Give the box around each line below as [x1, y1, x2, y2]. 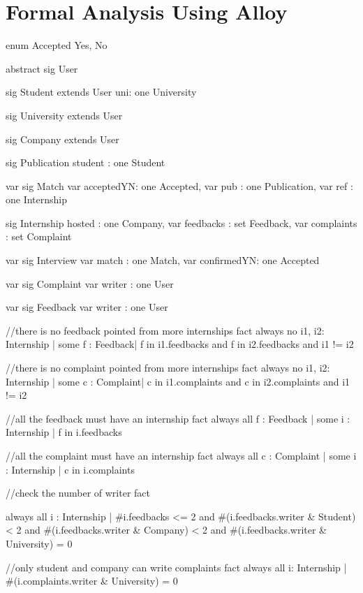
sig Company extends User [6, 131, 119, 146]
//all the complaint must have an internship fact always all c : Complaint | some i [6, 448, 357, 462]
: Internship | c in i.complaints [6, 462, 135, 476]
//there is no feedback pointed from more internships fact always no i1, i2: [6, 323, 325, 337]
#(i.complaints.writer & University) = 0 [6, 573, 178, 588]
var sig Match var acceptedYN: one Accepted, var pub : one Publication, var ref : [6, 178, 353, 193]
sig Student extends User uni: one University [6, 85, 197, 99]
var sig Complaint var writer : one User [6, 276, 174, 291]
